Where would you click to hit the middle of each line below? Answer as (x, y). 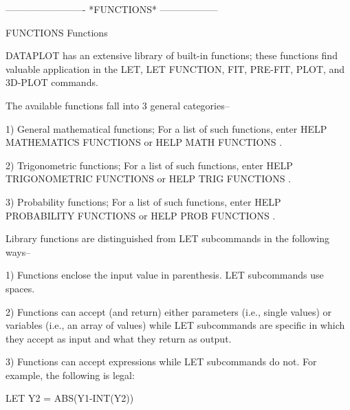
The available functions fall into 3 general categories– (118, 105)
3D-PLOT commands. (52, 82)
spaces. (20, 288)
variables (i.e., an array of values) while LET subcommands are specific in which (175, 325)
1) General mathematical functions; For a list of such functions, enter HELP (166, 128)
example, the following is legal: (70, 375)
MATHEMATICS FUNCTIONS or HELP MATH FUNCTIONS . (144, 142)
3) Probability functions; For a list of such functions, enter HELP (143, 201)
